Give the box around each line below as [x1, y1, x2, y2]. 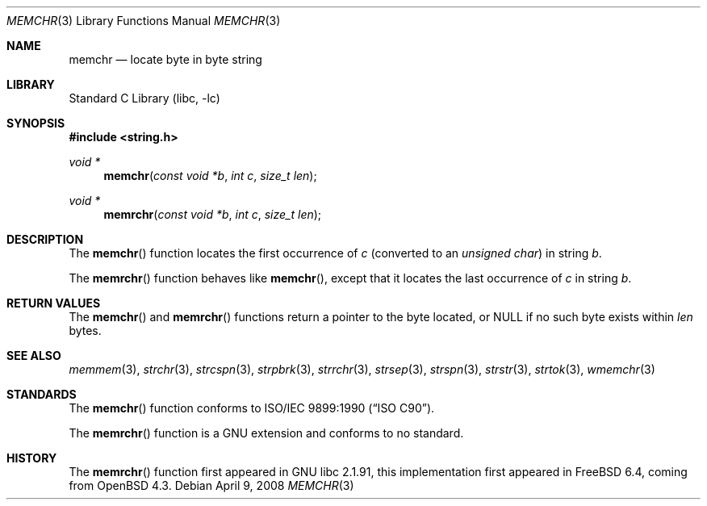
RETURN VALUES [6, 296, 101, 310]
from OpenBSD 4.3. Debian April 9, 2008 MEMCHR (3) [69, 479, 354, 492]
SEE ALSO [6, 349, 61, 362]
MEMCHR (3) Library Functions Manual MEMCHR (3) [6, 14, 281, 27]
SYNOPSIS [6, 116, 65, 130]
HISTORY [6, 451, 57, 465]
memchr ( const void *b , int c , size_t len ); [103, 169, 317, 182]
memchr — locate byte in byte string [69, 52, 262, 66]
